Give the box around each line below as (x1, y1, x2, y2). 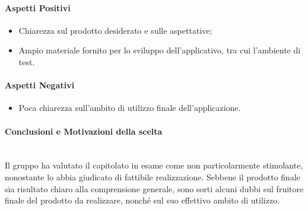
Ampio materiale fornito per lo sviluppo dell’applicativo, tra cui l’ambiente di (18, 44, 301, 56)
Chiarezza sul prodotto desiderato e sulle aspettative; (18, 24, 212, 36)
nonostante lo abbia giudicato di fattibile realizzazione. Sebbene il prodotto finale (5, 170, 300, 183)
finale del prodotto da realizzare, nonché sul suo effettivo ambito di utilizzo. (5, 194, 280, 206)
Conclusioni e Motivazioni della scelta (5, 125, 163, 137)
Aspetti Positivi (5, 1, 71, 14)
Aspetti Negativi (5, 79, 75, 91)
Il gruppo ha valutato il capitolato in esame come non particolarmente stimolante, (5, 159, 303, 171)
